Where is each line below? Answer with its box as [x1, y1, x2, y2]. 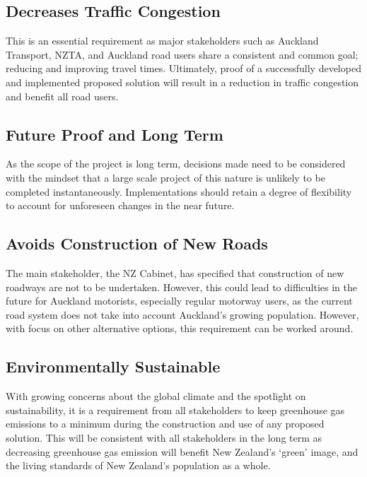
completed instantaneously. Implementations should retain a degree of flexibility [6, 184, 352, 199]
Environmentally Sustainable [6, 355, 221, 377]
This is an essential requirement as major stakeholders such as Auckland [6, 33, 319, 48]
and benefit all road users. [6, 88, 119, 103]
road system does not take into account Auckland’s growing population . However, [6, 307, 359, 322]
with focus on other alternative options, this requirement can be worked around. [6, 321, 354, 336]
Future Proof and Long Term [6, 123, 223, 145]
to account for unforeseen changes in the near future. [6, 198, 235, 213]
